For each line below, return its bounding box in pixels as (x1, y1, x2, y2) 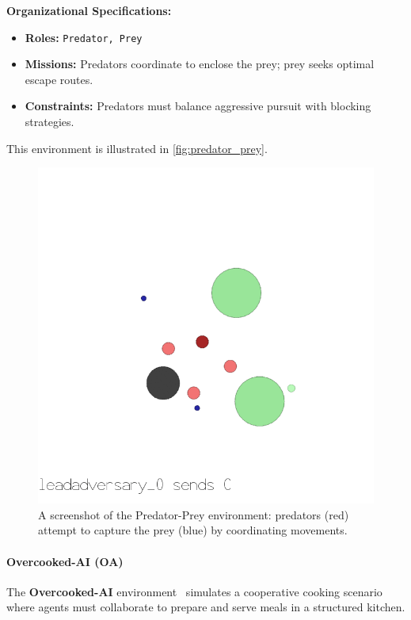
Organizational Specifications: (6, 2, 172, 18)
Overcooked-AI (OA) (6, 553, 124, 569)
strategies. (25, 113, 74, 130)
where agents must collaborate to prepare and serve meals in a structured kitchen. (6, 599, 405, 615)
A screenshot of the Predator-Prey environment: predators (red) (38, 506, 349, 522)
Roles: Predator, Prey (25, 29, 143, 45)
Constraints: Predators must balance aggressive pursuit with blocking (25, 98, 371, 114)
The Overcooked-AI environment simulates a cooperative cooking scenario (6, 583, 382, 599)
